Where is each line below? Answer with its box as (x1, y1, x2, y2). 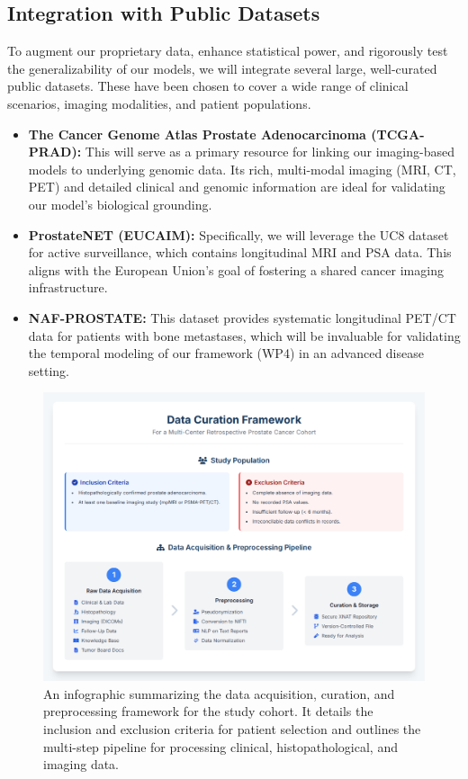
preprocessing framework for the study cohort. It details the (43, 702, 373, 721)
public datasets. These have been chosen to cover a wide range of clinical (7, 76, 409, 95)
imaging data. (43, 755, 120, 774)
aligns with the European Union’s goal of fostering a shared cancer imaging (28, 260, 444, 279)
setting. (28, 361, 69, 380)
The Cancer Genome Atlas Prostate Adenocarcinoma (28, 124, 366, 143)
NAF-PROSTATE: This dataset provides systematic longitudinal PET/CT (28, 308, 456, 327)
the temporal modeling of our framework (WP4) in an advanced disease (28, 344, 424, 363)
